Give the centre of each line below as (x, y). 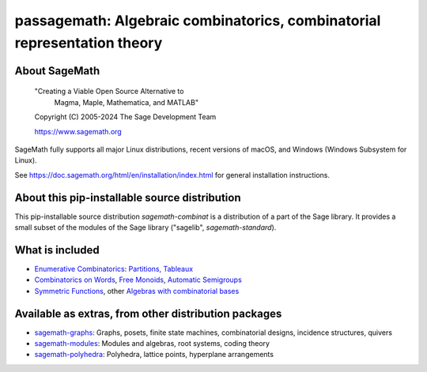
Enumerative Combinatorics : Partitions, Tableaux (114, 269)
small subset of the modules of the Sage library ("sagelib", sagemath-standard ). (145, 227)
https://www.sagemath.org (78, 131)
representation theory (89, 43)
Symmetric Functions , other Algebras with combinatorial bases (137, 291)
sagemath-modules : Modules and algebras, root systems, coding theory (152, 343)
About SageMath (57, 71)
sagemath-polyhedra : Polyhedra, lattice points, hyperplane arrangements (154, 355)
